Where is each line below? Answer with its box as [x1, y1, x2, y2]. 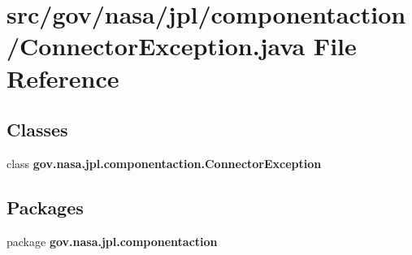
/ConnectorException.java [7, 29, 306, 63]
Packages [7, 194, 84, 219]
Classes [7, 117, 68, 142]
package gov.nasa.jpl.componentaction [7, 232, 218, 249]
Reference [7, 61, 119, 94]
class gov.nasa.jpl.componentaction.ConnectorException [7, 154, 322, 171]
